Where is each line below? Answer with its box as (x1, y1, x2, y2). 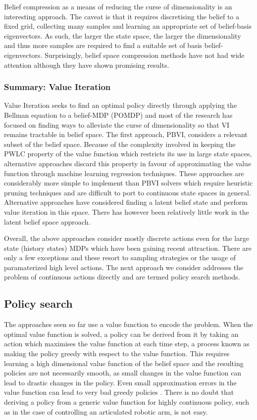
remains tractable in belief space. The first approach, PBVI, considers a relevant (4, 129, 248, 140)
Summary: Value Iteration (4, 81, 111, 93)
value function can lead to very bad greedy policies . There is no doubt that (4, 387, 234, 397)
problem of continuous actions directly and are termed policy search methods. (4, 272, 240, 282)
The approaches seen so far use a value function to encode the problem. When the (4, 319, 253, 329)
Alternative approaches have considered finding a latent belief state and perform (4, 197, 248, 207)
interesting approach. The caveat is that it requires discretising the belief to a (4, 11, 240, 21)
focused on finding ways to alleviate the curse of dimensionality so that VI (4, 119, 230, 130)
